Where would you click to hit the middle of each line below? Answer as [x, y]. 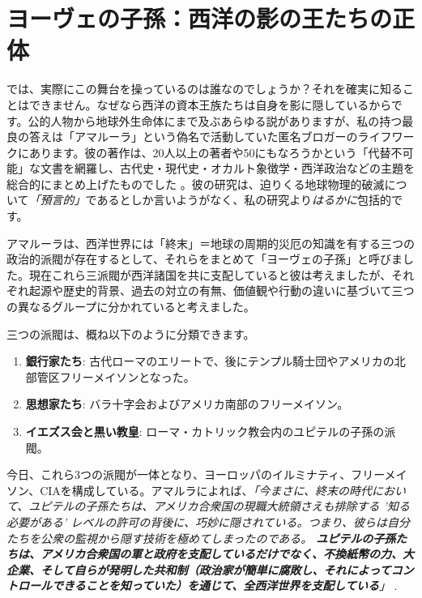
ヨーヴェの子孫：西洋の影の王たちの [200, 18]
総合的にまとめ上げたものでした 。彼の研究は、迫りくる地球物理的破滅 [196, 184]
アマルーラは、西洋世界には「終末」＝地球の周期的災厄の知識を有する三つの [211, 243]
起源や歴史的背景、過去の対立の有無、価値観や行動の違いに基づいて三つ [222, 290]
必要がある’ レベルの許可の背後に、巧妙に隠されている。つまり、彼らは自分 [208, 521]
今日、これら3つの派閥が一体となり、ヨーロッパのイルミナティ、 [179, 474]
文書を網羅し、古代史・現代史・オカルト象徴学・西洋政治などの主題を [227, 168]
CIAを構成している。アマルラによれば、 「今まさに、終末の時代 [206, 490]
